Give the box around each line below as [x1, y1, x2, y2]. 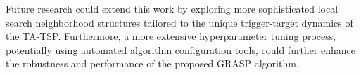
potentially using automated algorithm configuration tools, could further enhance [6, 42, 355, 57]
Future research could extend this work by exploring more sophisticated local [6, 1, 338, 15]
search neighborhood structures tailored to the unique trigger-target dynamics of [6, 15, 353, 29]
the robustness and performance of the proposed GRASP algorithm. [6, 56, 299, 71]
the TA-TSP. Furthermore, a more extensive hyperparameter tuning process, [6, 29, 336, 43]
